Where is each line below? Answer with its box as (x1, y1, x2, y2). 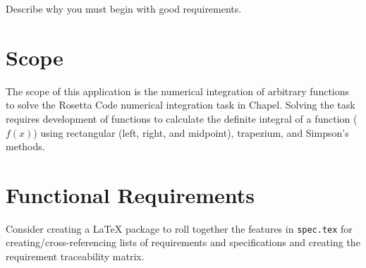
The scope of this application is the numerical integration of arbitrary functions (6, 83, 350, 98)
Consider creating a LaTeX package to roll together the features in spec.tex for (6, 221, 353, 236)
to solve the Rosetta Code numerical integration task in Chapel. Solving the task (6, 97, 355, 112)
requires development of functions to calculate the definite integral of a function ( (6, 111, 358, 126)
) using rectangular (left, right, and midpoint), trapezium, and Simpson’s (33, 125, 349, 140)
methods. (6, 139, 45, 154)
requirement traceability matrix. (6, 249, 145, 264)
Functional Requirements (6, 180, 255, 209)
